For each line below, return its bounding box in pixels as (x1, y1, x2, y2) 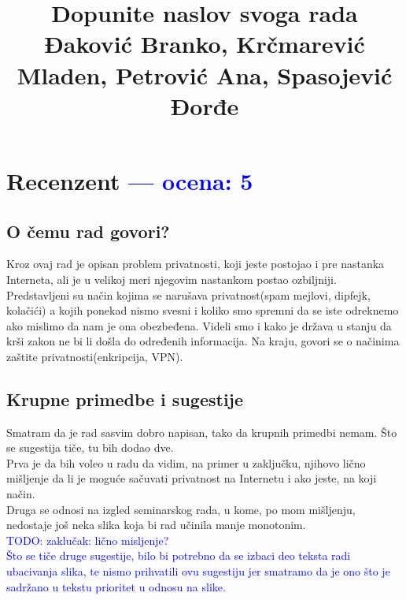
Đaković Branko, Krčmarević (44, 28, 365, 60)
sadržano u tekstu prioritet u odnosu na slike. (6, 578, 226, 594)
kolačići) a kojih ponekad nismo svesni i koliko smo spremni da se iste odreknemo (6, 302, 399, 319)
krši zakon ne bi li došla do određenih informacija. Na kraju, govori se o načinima (6, 333, 400, 349)
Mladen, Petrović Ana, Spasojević (17, 58, 393, 91)
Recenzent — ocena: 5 (6, 164, 253, 196)
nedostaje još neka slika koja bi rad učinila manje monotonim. (6, 516, 306, 533)
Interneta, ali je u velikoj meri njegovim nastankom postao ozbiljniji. (6, 270, 337, 287)
